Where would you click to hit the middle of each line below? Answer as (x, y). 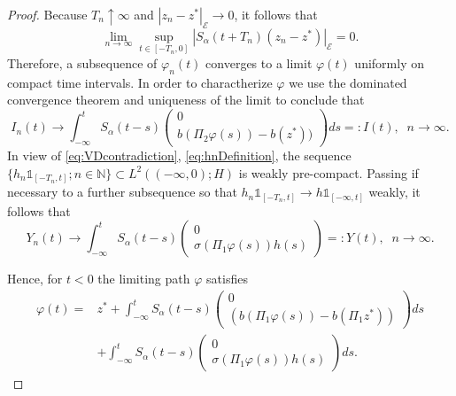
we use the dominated (348, 82)
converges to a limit (259, 63)
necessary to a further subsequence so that (122, 192)
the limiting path (144, 279)
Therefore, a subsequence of (82, 63)
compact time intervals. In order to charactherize (140, 82)
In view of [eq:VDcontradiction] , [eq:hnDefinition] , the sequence (179, 155)
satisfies (227, 279)
